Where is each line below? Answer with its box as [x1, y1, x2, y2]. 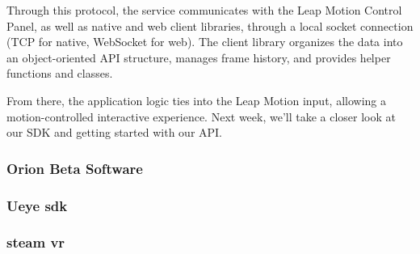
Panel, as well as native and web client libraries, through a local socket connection [6, 17, 414, 34]
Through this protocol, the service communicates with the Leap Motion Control [6, 2, 402, 18]
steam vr [6, 232, 65, 252]
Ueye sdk [6, 195, 68, 215]
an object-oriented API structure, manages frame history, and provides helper [6, 49, 391, 66]
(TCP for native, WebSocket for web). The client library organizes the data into [6, 33, 403, 50]
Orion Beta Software [6, 158, 143, 178]
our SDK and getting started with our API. [6, 124, 223, 141]
